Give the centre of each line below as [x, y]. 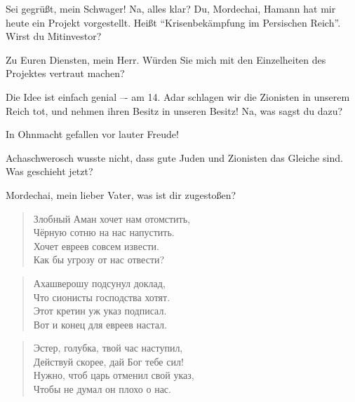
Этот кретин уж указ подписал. [100, 311]
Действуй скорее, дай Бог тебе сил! [108, 361]
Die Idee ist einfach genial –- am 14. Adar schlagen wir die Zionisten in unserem [178, 96]
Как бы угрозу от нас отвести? [99, 259]
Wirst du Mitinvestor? [54, 36]
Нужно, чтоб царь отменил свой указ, [114, 375]
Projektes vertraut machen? [65, 73]
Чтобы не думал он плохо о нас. [102, 389]
